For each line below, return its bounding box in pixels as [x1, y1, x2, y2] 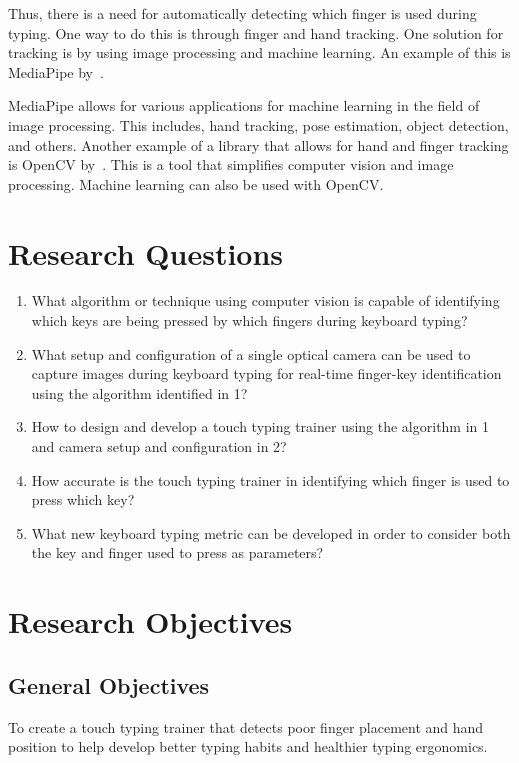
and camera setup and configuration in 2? [31, 436, 287, 457]
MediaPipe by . [8, 61, 104, 82]
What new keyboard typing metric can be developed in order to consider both [31, 522, 511, 543]
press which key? [31, 489, 135, 510]
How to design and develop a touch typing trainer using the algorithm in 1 [31, 416, 490, 437]
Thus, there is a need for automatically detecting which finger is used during [8, 3, 477, 23]
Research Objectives [8, 601, 293, 642]
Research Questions [8, 232, 284, 273]
